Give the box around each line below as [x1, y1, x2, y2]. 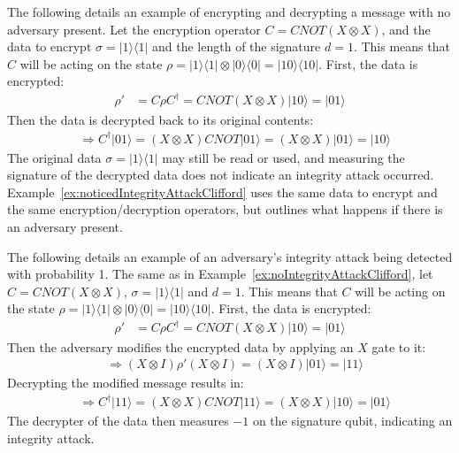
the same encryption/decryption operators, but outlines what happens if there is [7, 200, 443, 219]
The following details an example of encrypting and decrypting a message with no [7, 3, 451, 20]
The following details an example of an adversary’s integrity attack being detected [7, 247, 453, 265]
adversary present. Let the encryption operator [7, 19, 261, 38]
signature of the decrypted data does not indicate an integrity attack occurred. [7, 165, 434, 184]
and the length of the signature [152, 37, 321, 56]
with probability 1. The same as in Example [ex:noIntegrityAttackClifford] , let [7, 265, 433, 283]
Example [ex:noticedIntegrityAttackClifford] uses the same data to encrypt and [7, 182, 438, 201]
